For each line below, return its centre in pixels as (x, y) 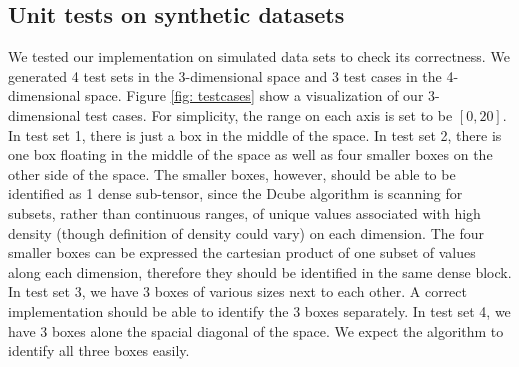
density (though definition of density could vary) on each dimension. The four (246, 232)
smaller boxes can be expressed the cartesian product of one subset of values (242, 252)
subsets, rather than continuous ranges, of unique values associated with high (244, 212)
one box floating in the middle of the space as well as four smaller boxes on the (250, 154)
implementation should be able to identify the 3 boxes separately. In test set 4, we (259, 310)
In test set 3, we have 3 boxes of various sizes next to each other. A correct (238, 291)
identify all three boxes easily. (99, 350)
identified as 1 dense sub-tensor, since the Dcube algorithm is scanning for (235, 193)
